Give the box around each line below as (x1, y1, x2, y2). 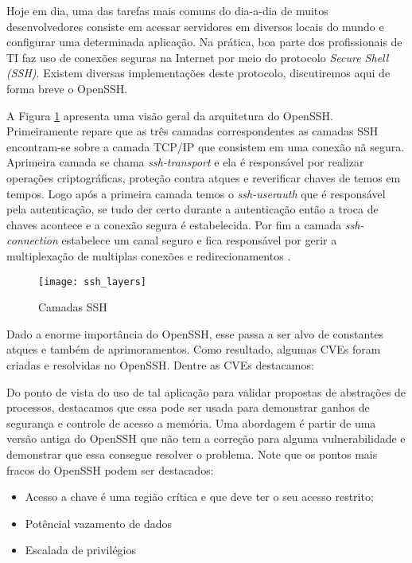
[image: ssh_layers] (38, 276, 147, 287)
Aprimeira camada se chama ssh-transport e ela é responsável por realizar (6, 154, 364, 170)
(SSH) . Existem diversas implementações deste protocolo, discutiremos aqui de (6, 65, 391, 81)
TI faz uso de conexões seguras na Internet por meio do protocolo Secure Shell (6, 49, 389, 65)
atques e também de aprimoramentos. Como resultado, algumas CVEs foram (6, 341, 381, 358)
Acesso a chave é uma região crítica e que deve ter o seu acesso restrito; (25, 488, 374, 505)
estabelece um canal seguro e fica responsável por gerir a (61, 232, 337, 248)
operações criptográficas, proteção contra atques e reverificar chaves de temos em (6, 169, 401, 186)
